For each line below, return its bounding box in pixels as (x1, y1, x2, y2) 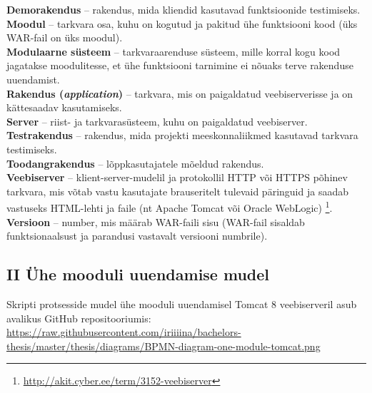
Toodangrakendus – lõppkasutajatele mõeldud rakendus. (6, 155, 264, 170)
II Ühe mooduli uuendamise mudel (6, 263, 270, 285)
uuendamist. (6, 71, 60, 86)
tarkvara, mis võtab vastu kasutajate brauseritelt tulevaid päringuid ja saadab (6, 183, 348, 198)
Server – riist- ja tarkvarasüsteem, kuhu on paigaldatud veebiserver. (6, 113, 308, 128)
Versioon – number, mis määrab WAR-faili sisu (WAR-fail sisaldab (6, 214, 305, 229)
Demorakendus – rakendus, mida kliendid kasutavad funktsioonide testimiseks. (6, 2, 361, 16)
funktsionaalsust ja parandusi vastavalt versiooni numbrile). (6, 228, 268, 243)
